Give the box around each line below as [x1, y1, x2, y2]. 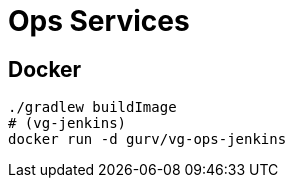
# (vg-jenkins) [8, 115, 127, 132]
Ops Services [8, 4, 190, 38]
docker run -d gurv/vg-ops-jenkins [8, 131, 287, 148]
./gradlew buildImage [8, 99, 177, 116]
